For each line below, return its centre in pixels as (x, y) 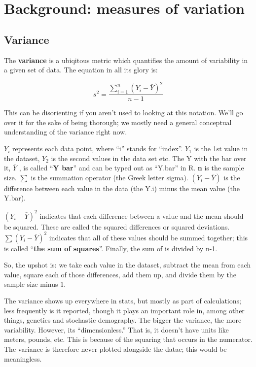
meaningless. (23, 358)
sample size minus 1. (35, 284)
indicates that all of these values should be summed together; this (148, 237)
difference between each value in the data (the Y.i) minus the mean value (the (122, 188)
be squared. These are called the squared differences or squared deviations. (117, 226)
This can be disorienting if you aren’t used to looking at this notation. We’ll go (124, 113)
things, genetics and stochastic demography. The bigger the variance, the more (123, 320)
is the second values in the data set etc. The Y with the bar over (149, 158)
